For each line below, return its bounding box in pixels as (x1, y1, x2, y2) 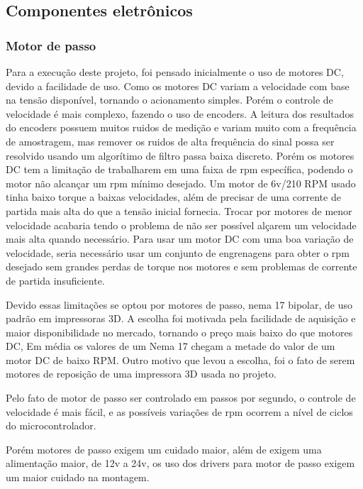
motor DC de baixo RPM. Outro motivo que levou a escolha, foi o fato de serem (6, 352, 355, 367)
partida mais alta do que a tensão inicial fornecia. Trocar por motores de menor (6, 203, 352, 218)
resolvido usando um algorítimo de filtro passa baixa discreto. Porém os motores (6, 148, 354, 163)
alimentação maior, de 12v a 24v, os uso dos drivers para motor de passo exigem (6, 456, 355, 471)
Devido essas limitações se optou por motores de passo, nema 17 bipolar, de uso (6, 297, 353, 312)
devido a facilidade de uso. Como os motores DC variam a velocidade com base (6, 78, 350, 93)
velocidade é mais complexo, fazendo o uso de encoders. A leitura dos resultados (6, 106, 354, 121)
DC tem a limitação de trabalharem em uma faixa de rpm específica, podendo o (6, 162, 353, 177)
